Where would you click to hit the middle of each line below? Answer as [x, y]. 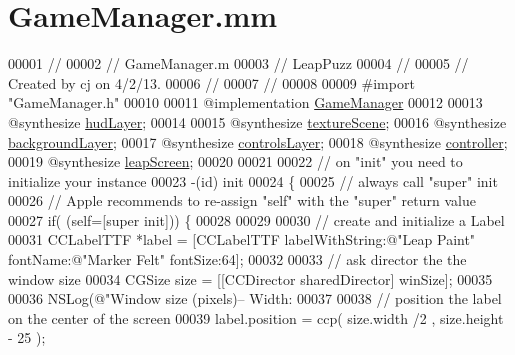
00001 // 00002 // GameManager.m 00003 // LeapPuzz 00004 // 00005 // [238, 63]
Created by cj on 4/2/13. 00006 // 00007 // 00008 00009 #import [211, 82]
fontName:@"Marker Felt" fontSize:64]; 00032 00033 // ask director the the [237, 259]
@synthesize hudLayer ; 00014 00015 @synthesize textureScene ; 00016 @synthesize [257, 121]
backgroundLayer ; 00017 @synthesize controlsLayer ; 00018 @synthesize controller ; [258, 141]
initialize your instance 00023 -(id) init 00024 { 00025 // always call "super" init [253, 180]
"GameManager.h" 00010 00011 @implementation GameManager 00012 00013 [245, 102]
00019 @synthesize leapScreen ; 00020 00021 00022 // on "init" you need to [235, 161]
